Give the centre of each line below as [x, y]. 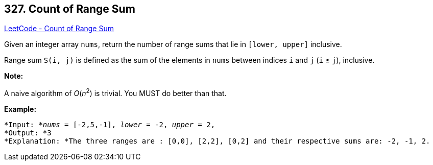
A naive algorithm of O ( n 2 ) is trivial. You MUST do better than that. [115, 93]
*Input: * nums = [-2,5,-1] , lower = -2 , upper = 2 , [110, 125]
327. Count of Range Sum [70, 9]
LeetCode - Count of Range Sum [59, 29]
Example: [20, 109]
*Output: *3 [28, 133]
